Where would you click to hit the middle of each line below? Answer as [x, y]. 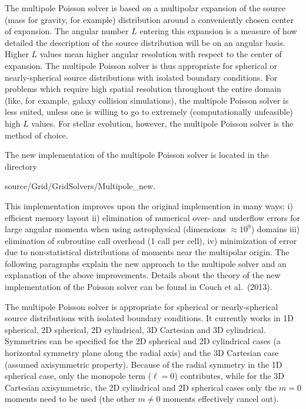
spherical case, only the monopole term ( [78, 376]
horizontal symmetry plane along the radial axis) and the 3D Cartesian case [142, 353]
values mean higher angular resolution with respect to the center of [161, 54]
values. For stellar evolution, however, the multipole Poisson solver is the [162, 123]
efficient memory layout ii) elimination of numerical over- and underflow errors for [153, 217]
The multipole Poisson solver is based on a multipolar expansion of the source [145, 8]
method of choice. [36, 135]
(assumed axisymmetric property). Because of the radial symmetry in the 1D [144, 364]
